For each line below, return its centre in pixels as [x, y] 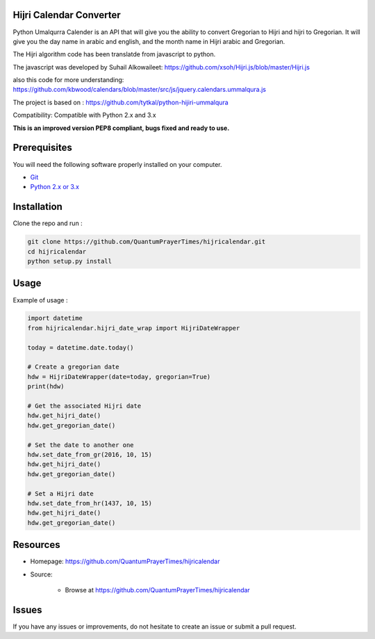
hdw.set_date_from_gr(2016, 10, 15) [90, 454]
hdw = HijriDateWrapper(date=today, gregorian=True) [119, 377]
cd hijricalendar [57, 251]
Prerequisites [42, 148]
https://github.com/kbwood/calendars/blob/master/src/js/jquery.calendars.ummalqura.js [140, 90]
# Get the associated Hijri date [84, 406]
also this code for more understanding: [68, 80]
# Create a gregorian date [73, 367]
